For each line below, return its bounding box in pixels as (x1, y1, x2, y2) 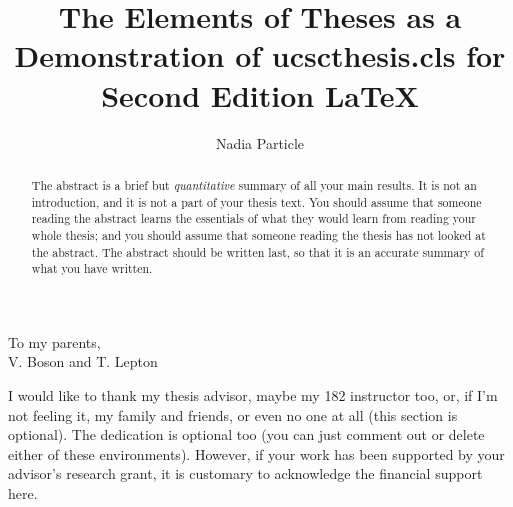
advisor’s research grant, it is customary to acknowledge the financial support (8, 463, 483, 484)
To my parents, (8, 331, 101, 352)
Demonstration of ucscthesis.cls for (14, 35, 506, 76)
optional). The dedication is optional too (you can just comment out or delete (8, 424, 485, 445)
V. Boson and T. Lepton (8, 351, 158, 372)
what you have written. (31, 260, 153, 277)
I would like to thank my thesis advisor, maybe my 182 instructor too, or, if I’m (8, 385, 498, 406)
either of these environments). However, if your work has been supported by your (8, 443, 505, 464)
